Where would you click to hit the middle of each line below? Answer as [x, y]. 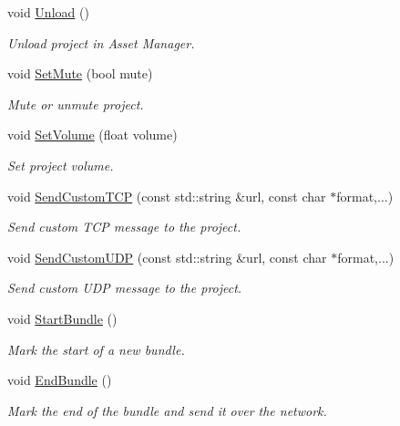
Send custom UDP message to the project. [125, 288]
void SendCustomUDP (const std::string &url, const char [167, 257]
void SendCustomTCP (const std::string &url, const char [167, 196]
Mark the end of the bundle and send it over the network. [167, 410]
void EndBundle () [60, 380]
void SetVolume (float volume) [92, 135]
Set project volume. [61, 165]
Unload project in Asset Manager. [101, 42]
